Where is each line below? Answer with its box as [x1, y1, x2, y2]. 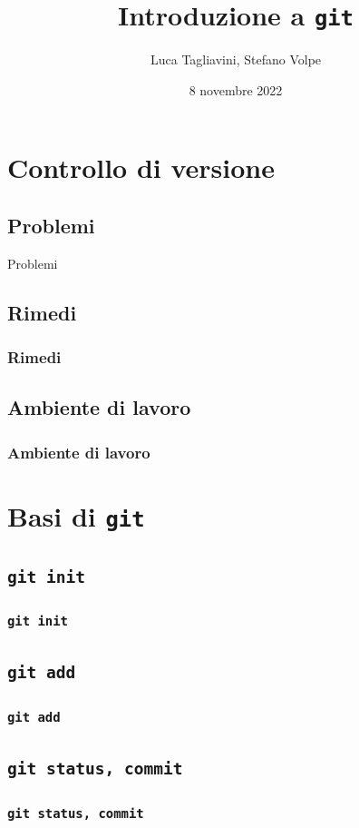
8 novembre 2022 [189, 80, 283, 99]
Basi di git [7, 497, 145, 534]
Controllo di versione [7, 149, 276, 186]
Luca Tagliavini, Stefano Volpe [150, 50, 322, 69]
